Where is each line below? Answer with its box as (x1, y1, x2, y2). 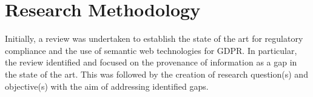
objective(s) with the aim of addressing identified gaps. (5, 79, 209, 92)
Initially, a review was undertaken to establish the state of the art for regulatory (5, 32, 303, 45)
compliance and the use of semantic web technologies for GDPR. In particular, (5, 44, 297, 56)
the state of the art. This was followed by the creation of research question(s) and (5, 67, 308, 80)
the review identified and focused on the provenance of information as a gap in (5, 56, 297, 69)
